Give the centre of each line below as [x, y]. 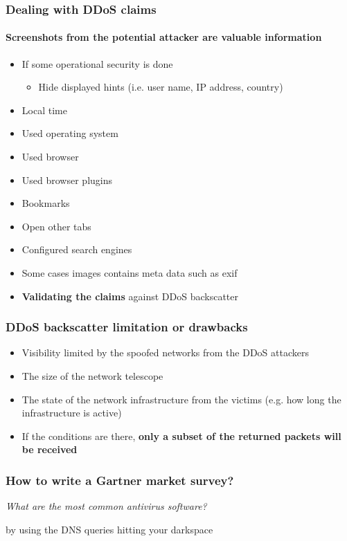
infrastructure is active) [72, 413]
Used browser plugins [67, 180]
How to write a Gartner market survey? [120, 480]
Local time [44, 110]
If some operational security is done [97, 63]
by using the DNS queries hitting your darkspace [109, 529]
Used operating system [70, 133]
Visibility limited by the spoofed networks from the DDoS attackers [165, 352]
